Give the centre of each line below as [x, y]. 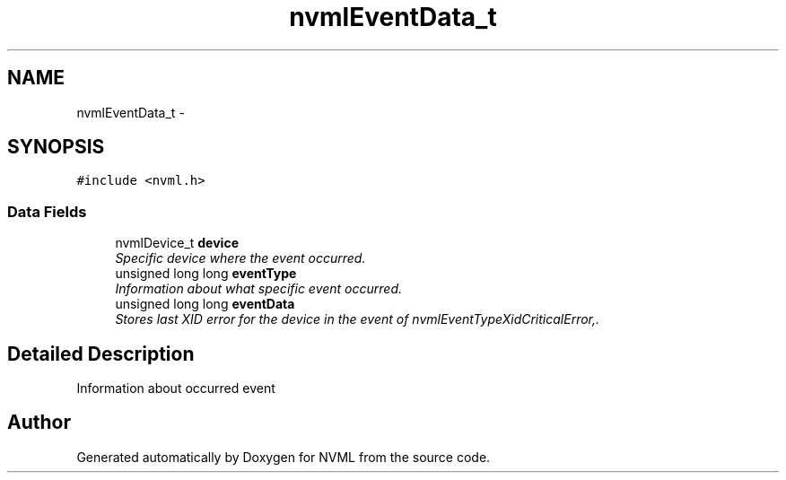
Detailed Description [101, 353]
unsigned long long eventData [205, 304]
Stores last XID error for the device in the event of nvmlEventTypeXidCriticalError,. [358, 319]
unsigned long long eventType [206, 274]
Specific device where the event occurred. [240, 258]
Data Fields [47, 211]
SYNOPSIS [56, 147]
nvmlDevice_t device [177, 243]
